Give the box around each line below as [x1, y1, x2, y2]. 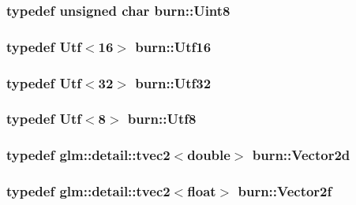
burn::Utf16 [135, 36, 212, 56]
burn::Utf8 [127, 109, 197, 129]
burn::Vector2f [238, 181, 332, 201]
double [187, 145, 230, 165]
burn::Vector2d [252, 145, 350, 165]
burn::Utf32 [135, 73, 212, 92]
